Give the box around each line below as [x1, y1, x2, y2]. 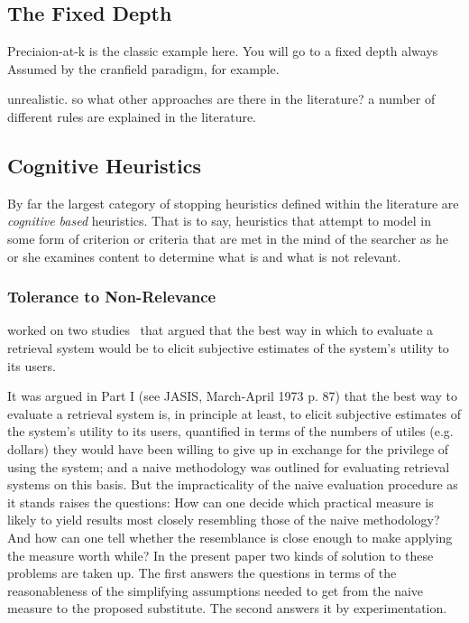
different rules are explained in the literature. [7, 107, 257, 126]
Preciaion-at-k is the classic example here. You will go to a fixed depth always [7, 42, 438, 60]
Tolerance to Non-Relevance [7, 285, 216, 308]
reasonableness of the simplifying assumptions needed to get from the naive [7, 581, 424, 600]
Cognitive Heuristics [7, 151, 201, 179]
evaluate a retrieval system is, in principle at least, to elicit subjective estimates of [7, 404, 462, 423]
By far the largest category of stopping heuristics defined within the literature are [7, 193, 459, 212]
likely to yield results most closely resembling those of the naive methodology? [7, 510, 440, 529]
